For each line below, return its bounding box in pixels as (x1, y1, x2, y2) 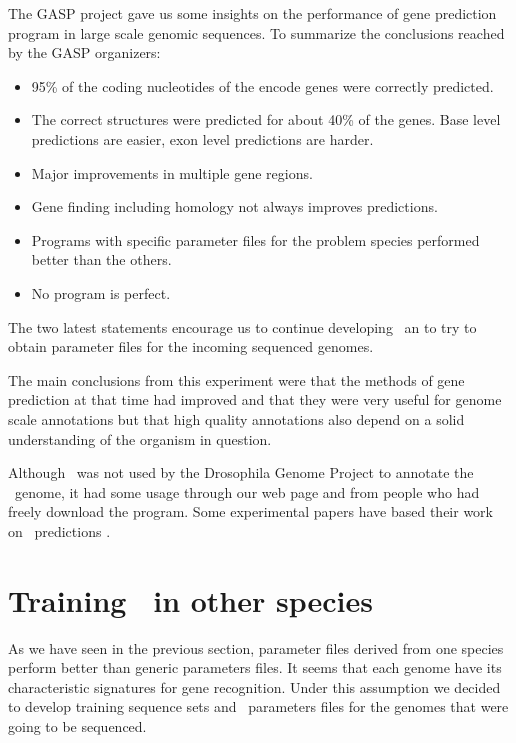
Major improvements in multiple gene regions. (31, 162, 313, 183)
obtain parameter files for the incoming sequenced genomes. (8, 336, 374, 357)
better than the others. (31, 249, 172, 270)
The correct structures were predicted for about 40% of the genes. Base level (31, 109, 501, 130)
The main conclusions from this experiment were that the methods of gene (8, 369, 465, 390)
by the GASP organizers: (8, 42, 161, 63)
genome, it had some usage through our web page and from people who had (14, 481, 480, 502)
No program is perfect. (31, 282, 171, 303)
